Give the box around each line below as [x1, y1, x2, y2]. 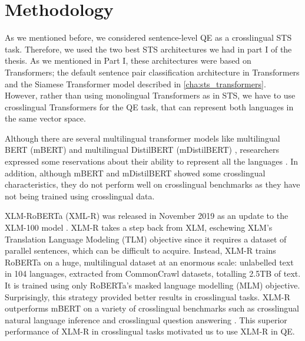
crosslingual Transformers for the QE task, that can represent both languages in [5, 100, 294, 113]
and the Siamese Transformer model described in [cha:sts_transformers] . [5, 77, 266, 90]
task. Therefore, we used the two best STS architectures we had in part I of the [5, 42, 292, 55]
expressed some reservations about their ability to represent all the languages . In [5, 155, 299, 168]
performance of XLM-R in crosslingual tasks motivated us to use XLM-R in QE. [5, 325, 295, 337]
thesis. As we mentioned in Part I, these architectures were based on [5, 54, 251, 67]
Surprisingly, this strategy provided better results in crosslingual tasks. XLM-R [5, 290, 290, 303]
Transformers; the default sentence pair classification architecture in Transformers [5, 65, 300, 78]
